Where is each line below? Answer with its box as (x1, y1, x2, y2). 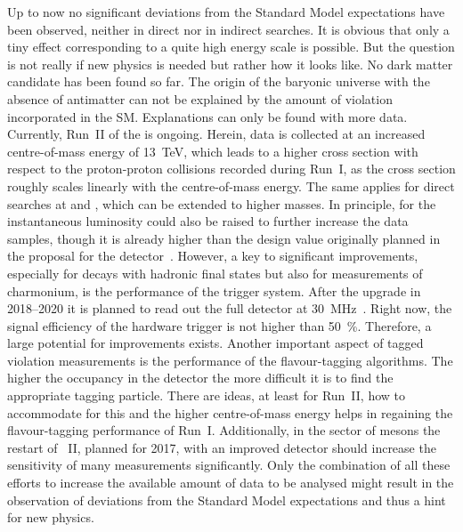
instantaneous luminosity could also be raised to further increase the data (7, 212, 409, 230)
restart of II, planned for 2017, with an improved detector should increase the (7, 438, 436, 456)
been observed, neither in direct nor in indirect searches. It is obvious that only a (7, 20, 450, 38)
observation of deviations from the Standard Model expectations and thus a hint (7, 490, 446, 509)
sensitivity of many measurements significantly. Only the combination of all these (7, 455, 451, 474)
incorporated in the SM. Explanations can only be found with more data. (7, 107, 408, 125)
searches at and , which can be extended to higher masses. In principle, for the (7, 194, 436, 213)
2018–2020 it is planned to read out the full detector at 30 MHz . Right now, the (7, 299, 452, 318)
